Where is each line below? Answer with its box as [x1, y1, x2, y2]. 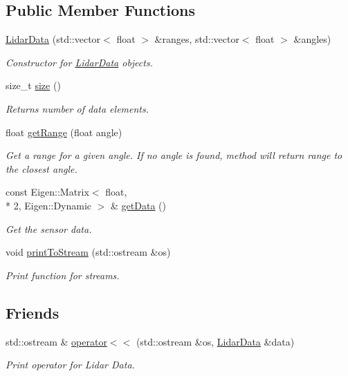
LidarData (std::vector [6, 32, 101, 46]
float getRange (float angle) [6, 124, 122, 139]
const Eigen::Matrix [6, 185, 89, 199]
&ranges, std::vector [154, 32, 239, 46]
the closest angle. [6, 161, 77, 176]
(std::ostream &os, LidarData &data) [136, 334, 295, 348]
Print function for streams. [6, 267, 120, 282]
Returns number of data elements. [6, 101, 149, 115]
